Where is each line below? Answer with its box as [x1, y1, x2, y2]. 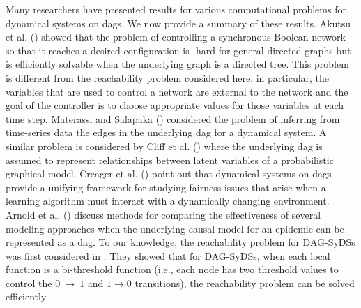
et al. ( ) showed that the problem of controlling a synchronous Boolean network [6, 29, 346, 44]
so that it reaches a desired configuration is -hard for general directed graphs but [6, 43, 351, 57]
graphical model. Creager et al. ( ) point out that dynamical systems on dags [6, 166, 332, 181]
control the [6, 275, 52, 290]
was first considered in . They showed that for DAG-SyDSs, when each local [6, 248, 330, 263]
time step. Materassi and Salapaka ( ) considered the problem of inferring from [6, 111, 340, 126]
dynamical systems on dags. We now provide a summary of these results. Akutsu [6, 15, 351, 30]
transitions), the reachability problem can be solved [135, 275, 355, 290]
